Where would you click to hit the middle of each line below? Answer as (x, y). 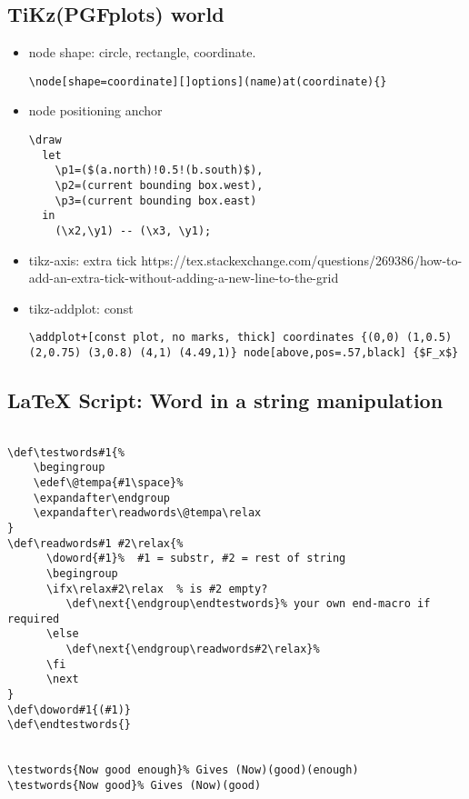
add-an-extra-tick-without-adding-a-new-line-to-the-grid (184, 278)
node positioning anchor (95, 110)
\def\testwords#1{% (66, 452)
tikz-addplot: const (81, 308)
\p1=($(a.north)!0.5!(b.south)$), (159, 170)
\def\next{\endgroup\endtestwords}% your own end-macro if (248, 604)
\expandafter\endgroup (101, 498)
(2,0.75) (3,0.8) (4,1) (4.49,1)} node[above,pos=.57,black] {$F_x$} (244, 353)
